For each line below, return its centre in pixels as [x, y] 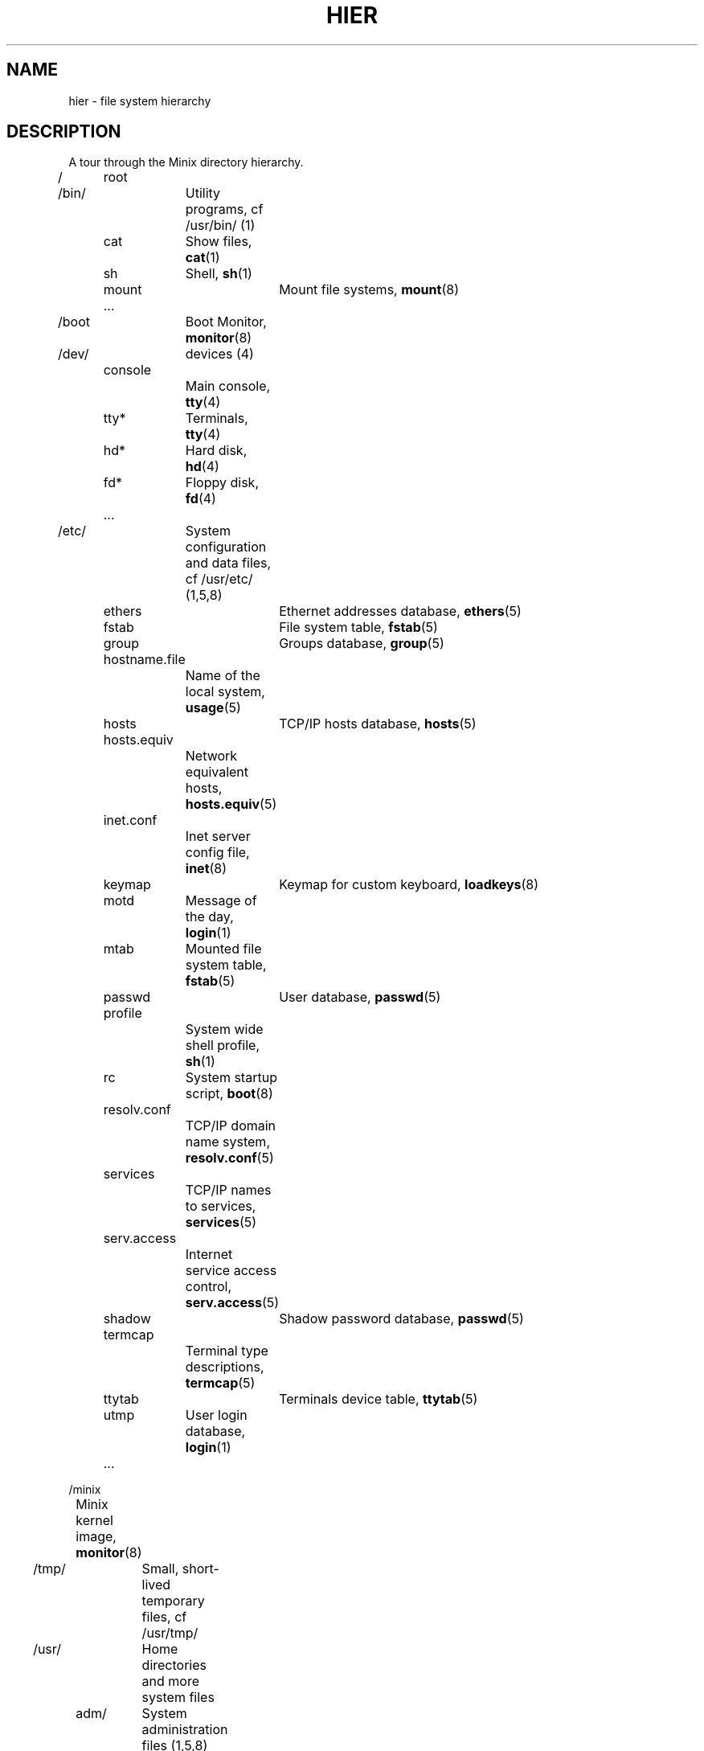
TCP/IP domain [231, 1126]
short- [201, 1569]
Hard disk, [216, 451]
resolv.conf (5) [229, 1158]
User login [216, 1415]
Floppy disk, [222, 483]
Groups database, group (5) [362, 644]
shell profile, [223, 1046]
